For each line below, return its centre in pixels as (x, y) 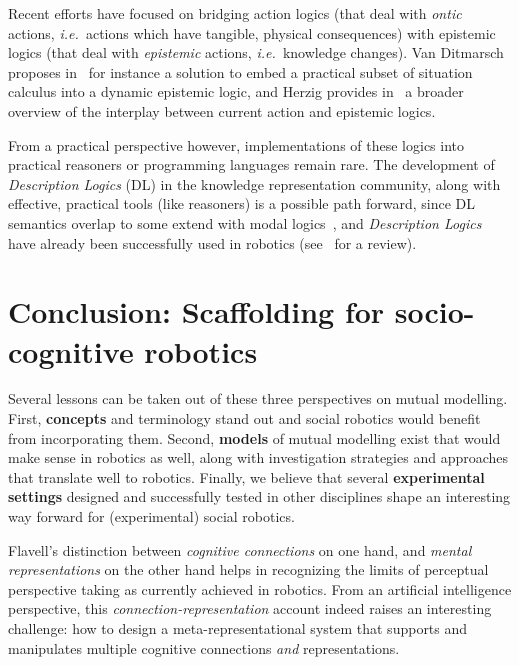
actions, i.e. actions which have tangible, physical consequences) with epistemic (252, 32)
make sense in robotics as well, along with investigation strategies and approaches (258, 457)
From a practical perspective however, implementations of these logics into (236, 144)
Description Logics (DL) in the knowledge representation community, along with (254, 183)
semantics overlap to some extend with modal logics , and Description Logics (245, 222)
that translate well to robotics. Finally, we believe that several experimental (246, 476)
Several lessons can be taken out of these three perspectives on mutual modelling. (258, 398)
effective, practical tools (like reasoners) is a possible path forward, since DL (241, 203)
